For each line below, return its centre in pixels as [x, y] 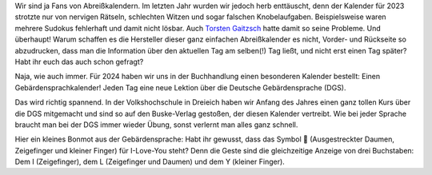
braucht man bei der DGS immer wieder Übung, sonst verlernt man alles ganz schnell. [156, 125]
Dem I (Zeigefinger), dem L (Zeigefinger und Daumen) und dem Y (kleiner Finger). [150, 162]
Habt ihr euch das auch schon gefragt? [79, 62]
